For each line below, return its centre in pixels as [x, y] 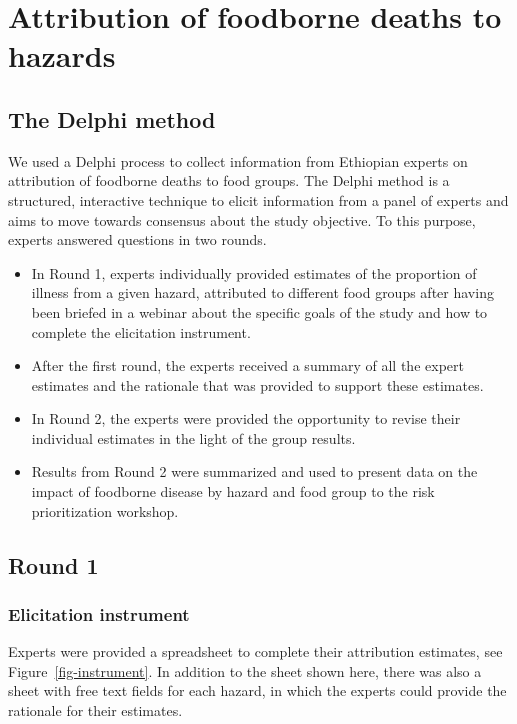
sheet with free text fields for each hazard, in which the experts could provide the [257, 690]
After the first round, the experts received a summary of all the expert [247, 365]
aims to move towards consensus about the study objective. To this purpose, [242, 219]
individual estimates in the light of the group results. [193, 437]
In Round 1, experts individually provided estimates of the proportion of [254, 272]
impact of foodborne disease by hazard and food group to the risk [233, 491]
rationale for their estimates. [95, 710]
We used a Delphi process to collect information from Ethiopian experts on [238, 160]
